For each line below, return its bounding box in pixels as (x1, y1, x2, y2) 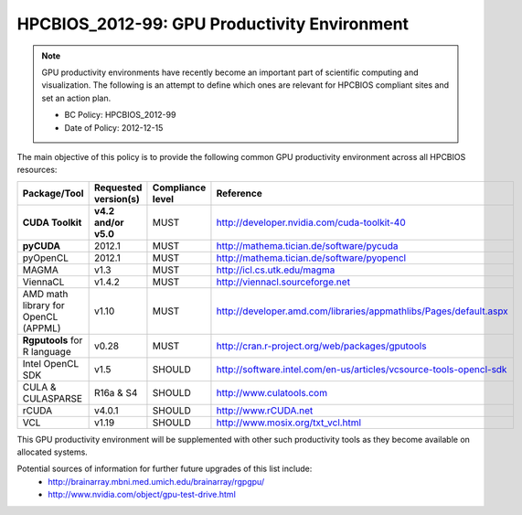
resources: (16, 165, 58, 176)
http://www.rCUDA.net (216, 403, 314, 416)
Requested (93, 181, 143, 194)
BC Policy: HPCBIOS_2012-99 (64, 110, 176, 121)
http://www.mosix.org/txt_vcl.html (216, 416, 361, 429)
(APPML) (22, 321, 61, 334)
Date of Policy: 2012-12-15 (64, 122, 164, 133)
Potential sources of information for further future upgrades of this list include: (16, 463, 313, 475)
